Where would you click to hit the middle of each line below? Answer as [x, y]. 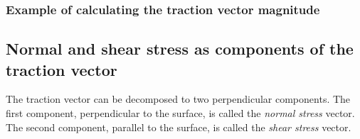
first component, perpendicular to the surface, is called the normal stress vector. [180, 113]
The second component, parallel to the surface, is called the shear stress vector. [179, 127]
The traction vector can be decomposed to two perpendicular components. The [178, 99]
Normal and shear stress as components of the [180, 49]
